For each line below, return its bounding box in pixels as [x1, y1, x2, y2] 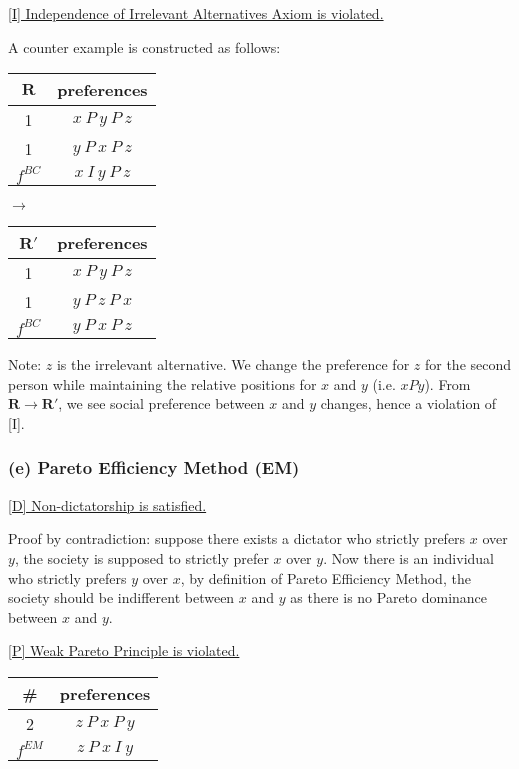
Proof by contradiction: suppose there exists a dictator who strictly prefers [8, 528, 466, 549]
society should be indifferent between [8, 587, 235, 608]
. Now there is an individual [323, 547, 494, 568]
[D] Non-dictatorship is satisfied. [8, 494, 207, 515]
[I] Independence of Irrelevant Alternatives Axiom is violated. [8, 3, 384, 23]
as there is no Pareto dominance [290, 587, 488, 608]
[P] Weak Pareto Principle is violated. [8, 640, 240, 661]
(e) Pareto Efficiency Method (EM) [8, 455, 300, 480]
